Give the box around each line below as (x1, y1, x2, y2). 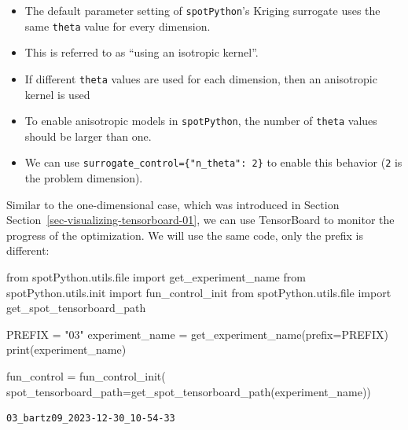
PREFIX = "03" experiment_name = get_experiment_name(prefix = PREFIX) (6, 325, 388, 342)
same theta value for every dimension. (24, 17, 211, 34)
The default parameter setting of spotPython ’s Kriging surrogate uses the (24, 2, 380, 18)
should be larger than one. (24, 127, 152, 144)
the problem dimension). (24, 170, 143, 186)
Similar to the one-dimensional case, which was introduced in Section (6, 196, 340, 212)
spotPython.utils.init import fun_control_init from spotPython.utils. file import (6, 284, 391, 300)
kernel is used (24, 86, 90, 102)
